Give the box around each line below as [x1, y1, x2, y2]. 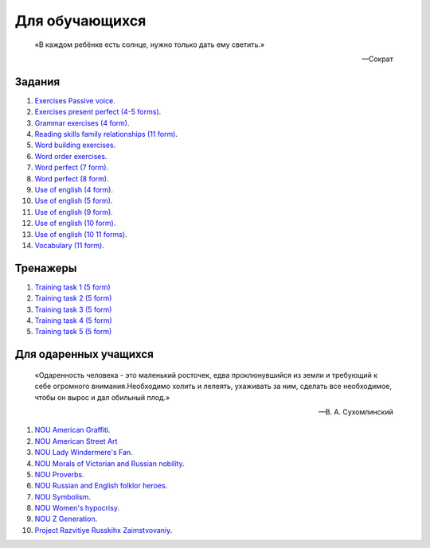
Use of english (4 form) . [34, 185, 113, 194]
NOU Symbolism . [34, 492, 92, 501]
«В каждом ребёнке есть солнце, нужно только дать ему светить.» [34, 40, 265, 49]
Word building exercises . [34, 140, 116, 150]
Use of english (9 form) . [34, 207, 113, 216]
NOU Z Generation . [34, 514, 98, 524]
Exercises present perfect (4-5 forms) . [34, 107, 162, 117]
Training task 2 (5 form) [34, 293, 112, 303]
